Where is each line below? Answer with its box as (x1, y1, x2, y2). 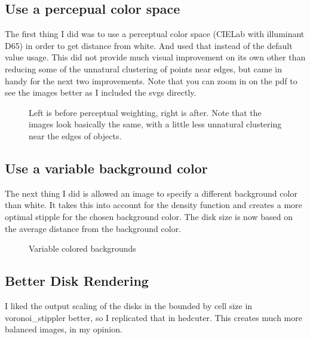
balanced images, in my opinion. (5, 323, 122, 335)
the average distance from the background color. (5, 222, 182, 234)
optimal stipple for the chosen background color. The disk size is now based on (5, 210, 293, 222)
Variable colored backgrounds (29, 242, 136, 255)
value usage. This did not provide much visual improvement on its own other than (5, 51, 306, 63)
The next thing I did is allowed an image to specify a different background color (5, 187, 297, 199)
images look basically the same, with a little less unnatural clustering (29, 118, 282, 130)
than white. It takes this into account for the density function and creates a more (5, 198, 302, 211)
